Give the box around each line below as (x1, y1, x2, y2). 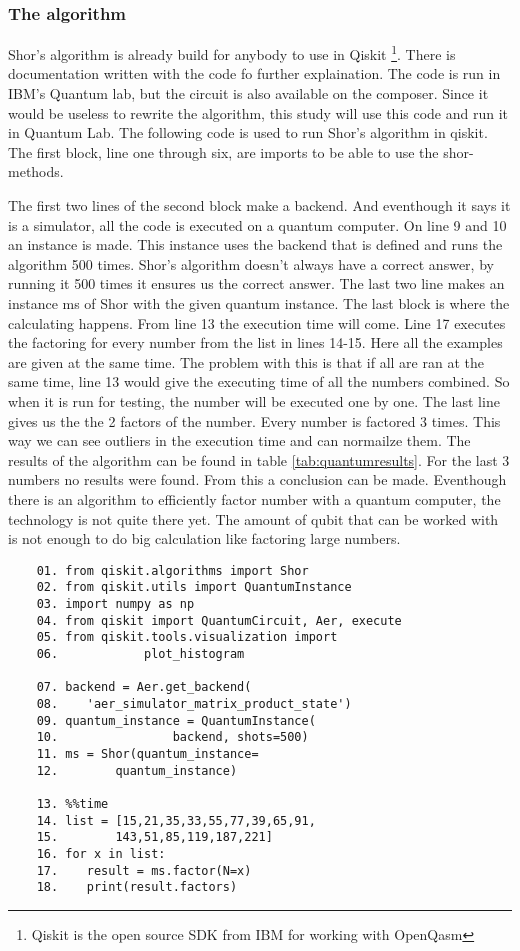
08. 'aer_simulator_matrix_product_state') (36, 696, 352, 711)
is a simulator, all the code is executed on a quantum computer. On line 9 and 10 (8, 214, 507, 235)
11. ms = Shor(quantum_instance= (36, 746, 259, 761)
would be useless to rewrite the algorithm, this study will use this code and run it (8, 102, 509, 123)
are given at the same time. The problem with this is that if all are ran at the (8, 351, 484, 372)
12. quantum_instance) (36, 763, 238, 778)
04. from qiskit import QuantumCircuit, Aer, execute (36, 613, 402, 628)
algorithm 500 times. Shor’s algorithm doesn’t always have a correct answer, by (8, 253, 494, 274)
